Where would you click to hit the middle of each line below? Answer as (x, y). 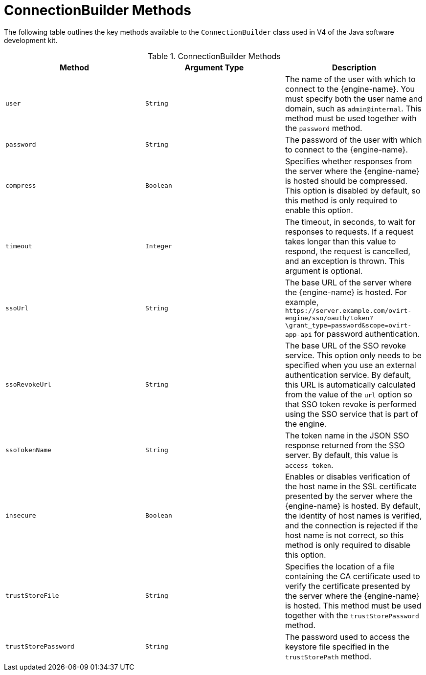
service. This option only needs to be (353, 355)
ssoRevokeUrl (28, 385)
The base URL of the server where (348, 282)
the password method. (324, 128)
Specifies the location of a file (340, 566)
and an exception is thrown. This (345, 261)
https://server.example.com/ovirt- (348, 310)
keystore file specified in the (337, 646)
